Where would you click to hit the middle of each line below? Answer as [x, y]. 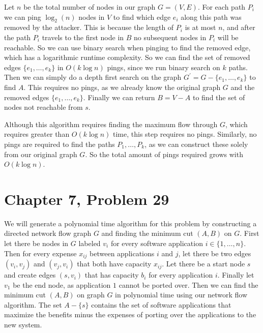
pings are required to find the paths [60, 144]
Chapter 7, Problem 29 [87, 199]
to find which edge [142, 17]
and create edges [30, 275]
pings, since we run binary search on [164, 67]
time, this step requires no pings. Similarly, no [185, 134]
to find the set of [219, 97]
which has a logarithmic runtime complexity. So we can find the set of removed [127, 57]
